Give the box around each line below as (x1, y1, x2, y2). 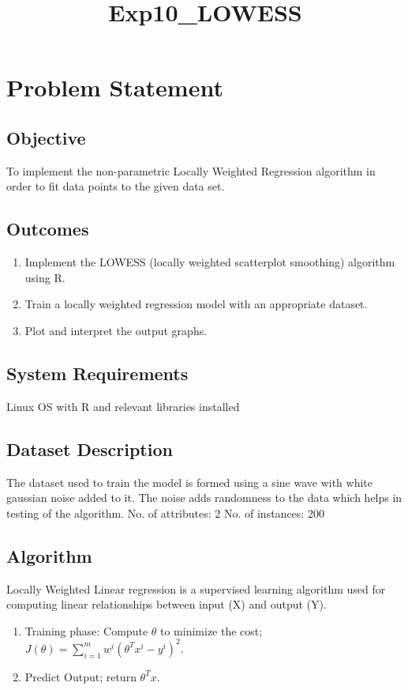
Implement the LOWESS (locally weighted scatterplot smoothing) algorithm (24, 254, 395, 270)
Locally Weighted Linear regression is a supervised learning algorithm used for (6, 580, 386, 597)
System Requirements (6, 360, 189, 385)
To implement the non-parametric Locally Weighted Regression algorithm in (6, 162, 376, 179)
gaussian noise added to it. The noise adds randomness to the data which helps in (6, 489, 402, 506)
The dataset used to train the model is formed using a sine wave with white (6, 473, 372, 490)
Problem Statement (6, 71, 223, 104)
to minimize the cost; (160, 622, 263, 639)
